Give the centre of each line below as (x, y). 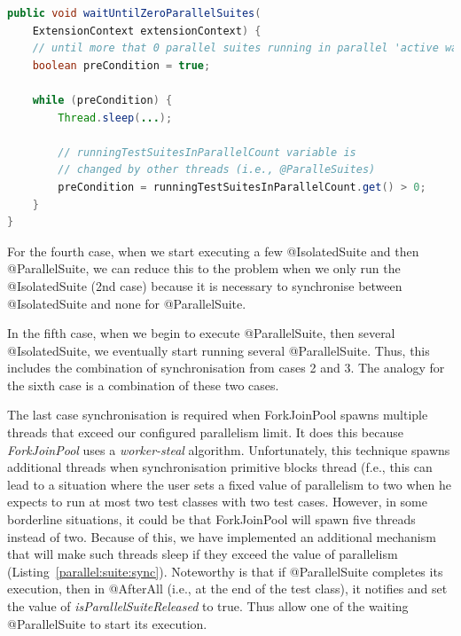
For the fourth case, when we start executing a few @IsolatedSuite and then (213, 251)
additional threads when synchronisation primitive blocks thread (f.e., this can (220, 467)
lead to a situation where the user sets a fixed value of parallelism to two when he (229, 484)
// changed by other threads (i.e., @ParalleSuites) (217, 170)
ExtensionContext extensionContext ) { (147, 31)
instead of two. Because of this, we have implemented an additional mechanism (222, 536)
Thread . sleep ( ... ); (115, 118)
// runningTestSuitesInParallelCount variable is (207, 152)
